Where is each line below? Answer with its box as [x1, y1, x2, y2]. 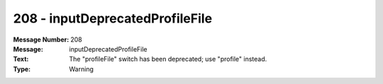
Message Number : [13, 35, 70, 44]
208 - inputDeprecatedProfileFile [13, 11, 213, 26]
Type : [13, 64, 31, 73]
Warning [69, 64, 94, 73]
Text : [13, 55, 29, 64]
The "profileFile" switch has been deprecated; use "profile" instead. [69, 55, 267, 64]
